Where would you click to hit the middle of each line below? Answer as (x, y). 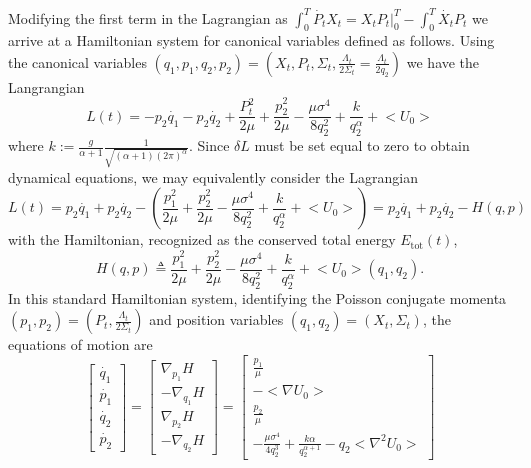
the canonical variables (77, 61)
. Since (209, 145)
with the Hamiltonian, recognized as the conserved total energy (202, 239)
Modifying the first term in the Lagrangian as (148, 17)
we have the (443, 61)
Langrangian (46, 86)
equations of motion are (80, 344)
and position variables (216, 319)
